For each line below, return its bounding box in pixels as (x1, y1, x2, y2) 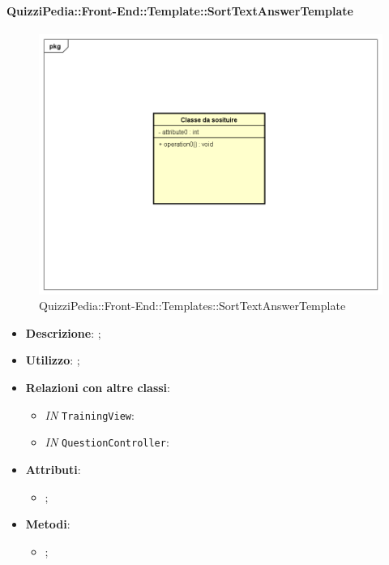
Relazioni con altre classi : (25, 379, 170, 396)
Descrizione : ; (25, 324, 101, 341)
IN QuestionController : (45, 433, 169, 451)
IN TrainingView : (45, 406, 135, 423)
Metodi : (25, 515, 71, 533)
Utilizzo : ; (25, 352, 80, 369)
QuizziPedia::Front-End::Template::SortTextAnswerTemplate (6, 2, 353, 19)
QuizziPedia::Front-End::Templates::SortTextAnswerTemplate (39, 297, 346, 314)
